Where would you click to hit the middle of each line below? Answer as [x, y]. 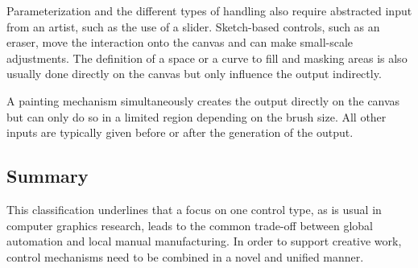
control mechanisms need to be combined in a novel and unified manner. [185, 256]
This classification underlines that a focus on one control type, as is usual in [194, 209]
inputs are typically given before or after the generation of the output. [180, 132]
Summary [48, 176]
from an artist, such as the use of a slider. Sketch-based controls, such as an [193, 26]
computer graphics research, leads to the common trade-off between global [190, 225]
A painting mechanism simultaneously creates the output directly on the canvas [203, 100]
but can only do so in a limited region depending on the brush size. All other [197, 116]
